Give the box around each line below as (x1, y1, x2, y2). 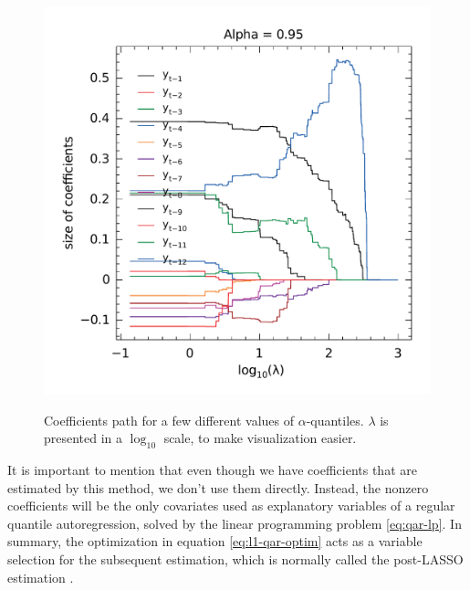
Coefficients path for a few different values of (44, 410, 294, 429)
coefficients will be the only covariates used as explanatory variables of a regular (7, 496, 455, 515)
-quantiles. (306, 410, 364, 429)
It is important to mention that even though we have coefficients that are (7, 459, 417, 479)
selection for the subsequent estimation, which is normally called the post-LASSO (7, 549, 464, 568)
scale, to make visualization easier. (163, 428, 357, 448)
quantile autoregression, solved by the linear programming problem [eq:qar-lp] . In (7, 513, 462, 532)
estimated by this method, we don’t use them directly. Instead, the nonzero (7, 478, 429, 497)
